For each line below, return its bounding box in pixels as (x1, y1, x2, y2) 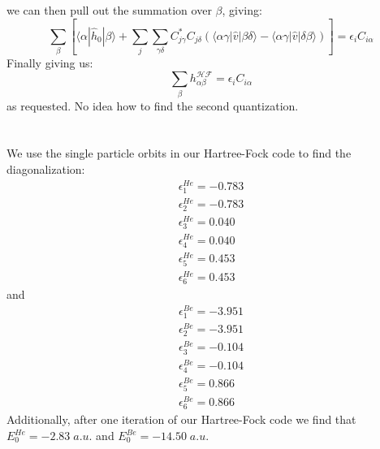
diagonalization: (6, 161, 85, 178)
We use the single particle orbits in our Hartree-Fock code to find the (6, 145, 352, 162)
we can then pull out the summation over (6, 2, 212, 18)
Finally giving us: (6, 54, 93, 71)
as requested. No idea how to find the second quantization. (6, 97, 299, 114)
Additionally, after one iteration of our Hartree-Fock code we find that (6, 411, 356, 428)
